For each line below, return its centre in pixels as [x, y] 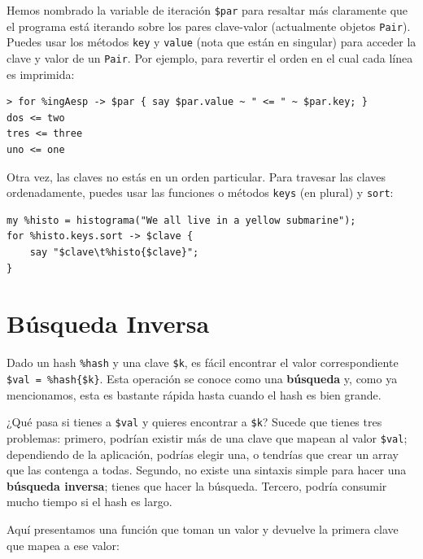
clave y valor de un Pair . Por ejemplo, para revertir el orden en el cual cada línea [210, 57]
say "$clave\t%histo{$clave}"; [114, 253]
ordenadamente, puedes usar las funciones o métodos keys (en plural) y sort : [200, 192]
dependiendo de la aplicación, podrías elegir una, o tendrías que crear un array [203, 454]
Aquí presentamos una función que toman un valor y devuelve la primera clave [203, 528]
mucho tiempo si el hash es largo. [89, 502]
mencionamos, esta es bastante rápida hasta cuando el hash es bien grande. [194, 394]
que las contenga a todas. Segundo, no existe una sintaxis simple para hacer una [207, 470]
